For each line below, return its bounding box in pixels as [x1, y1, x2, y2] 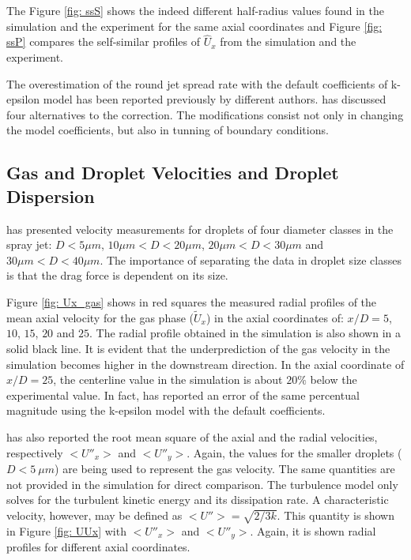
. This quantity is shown [277, 506, 394, 523]
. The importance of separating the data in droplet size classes [100, 251, 402, 268]
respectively [6, 444, 63, 460]
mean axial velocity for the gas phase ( [6, 309, 194, 325]
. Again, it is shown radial [250, 522, 376, 539]
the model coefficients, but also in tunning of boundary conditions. [6, 122, 329, 138]
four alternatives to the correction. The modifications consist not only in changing [6, 106, 404, 122]
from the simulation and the [220, 33, 356, 50]
